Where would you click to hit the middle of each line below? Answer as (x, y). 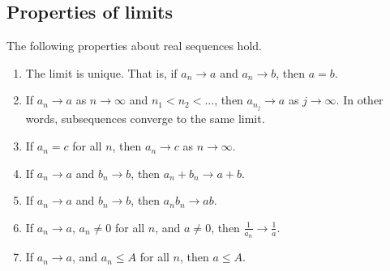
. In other (360, 100)
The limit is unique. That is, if (101, 72)
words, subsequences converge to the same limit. (145, 119)
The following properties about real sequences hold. (134, 46)
